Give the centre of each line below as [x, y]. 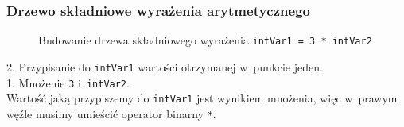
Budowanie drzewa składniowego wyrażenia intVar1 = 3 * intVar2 [205, 40]
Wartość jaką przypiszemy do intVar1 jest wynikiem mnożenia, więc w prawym [202, 98]
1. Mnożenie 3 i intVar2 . [68, 82]
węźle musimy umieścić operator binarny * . [111, 113]
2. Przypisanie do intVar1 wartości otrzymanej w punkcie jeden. [165, 66]
